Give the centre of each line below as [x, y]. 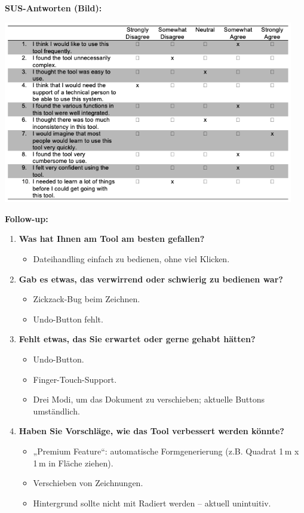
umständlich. [56, 411]
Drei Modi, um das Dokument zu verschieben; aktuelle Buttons [149, 399]
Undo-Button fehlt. [68, 319]
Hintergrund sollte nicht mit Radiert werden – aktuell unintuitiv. [152, 503]
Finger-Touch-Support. [75, 379]
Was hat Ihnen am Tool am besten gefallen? [112, 239]
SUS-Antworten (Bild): [53, 8]
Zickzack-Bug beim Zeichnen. [87, 299]
